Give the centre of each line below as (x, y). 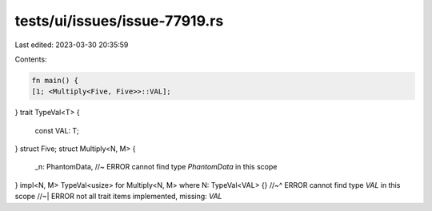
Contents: (31, 59)
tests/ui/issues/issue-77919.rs (119, 21)
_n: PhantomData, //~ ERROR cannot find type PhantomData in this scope (156, 167)
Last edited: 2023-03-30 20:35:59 (72, 45)
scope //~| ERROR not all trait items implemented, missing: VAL (119, 197)
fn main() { (55, 80)
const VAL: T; (57, 130)
